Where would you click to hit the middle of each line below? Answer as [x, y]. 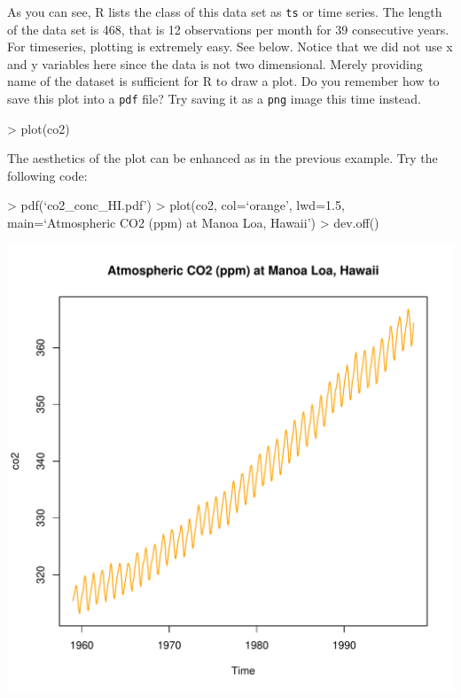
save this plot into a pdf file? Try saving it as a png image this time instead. [214, 99]
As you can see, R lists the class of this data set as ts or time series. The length [225, 12]
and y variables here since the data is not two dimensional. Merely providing [215, 63]
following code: [47, 175]
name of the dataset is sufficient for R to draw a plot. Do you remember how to [223, 81]
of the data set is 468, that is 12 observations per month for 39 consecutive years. [228, 29]
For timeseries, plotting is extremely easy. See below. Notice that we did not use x [230, 47]
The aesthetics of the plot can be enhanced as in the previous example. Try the [223, 158]
